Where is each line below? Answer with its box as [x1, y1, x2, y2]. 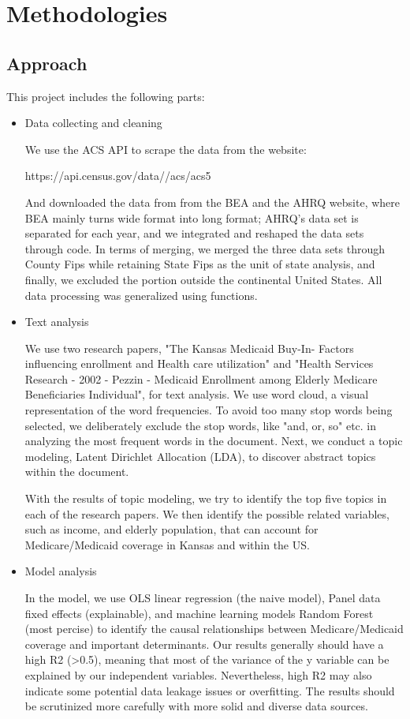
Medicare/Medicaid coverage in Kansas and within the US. [24, 536, 310, 552]
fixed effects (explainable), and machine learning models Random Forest [24, 605, 374, 621]
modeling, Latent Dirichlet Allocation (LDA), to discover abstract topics [24, 448, 376, 464]
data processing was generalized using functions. [24, 286, 258, 303]
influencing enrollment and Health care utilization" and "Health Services [24, 355, 374, 372]
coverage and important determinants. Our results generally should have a [24, 635, 384, 652]
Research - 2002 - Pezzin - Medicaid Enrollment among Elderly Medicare [24, 370, 378, 387]
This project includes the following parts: [6, 88, 205, 104]
